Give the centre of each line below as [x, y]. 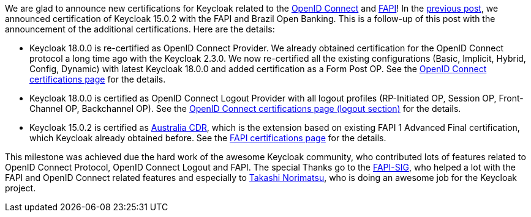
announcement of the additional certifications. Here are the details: [140, 29]
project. [21, 188]
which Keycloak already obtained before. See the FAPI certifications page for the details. [208, 138]
